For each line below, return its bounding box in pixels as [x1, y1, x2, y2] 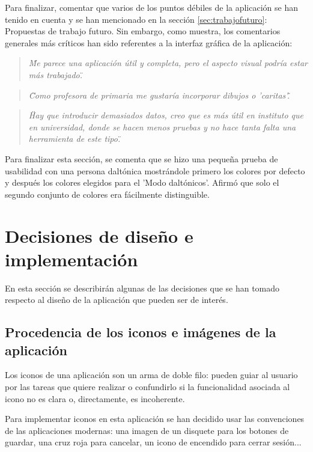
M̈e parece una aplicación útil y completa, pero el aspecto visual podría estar [28, 56, 308, 69]
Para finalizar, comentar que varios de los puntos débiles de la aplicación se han [5, 1, 298, 13]
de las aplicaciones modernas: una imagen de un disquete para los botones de [5, 424, 289, 436]
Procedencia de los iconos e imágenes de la [5, 323, 276, 341]
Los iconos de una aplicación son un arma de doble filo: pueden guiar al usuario [5, 368, 298, 381]
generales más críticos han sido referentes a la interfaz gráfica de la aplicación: [5, 36, 293, 49]
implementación [5, 246, 138, 271]
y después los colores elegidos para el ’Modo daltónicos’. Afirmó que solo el [5, 176, 279, 189]
